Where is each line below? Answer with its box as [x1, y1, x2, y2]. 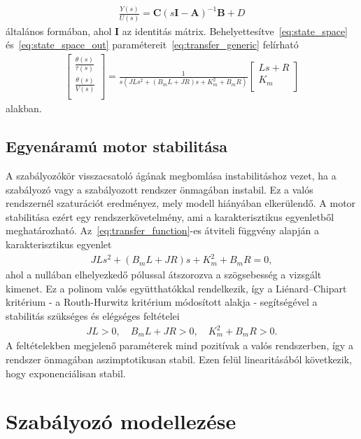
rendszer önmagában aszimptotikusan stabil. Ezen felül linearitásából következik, [6, 352, 352, 367]
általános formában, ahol [6, 23, 112, 38]
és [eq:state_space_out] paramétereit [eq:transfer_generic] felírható [6, 37, 299, 52]
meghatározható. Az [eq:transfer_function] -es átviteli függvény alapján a [6, 223, 319, 238]
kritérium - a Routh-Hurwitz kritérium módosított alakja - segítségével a [6, 295, 318, 309]
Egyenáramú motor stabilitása [6, 135, 228, 157]
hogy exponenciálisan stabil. [6, 365, 126, 380]
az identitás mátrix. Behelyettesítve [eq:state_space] [122, 23, 348, 38]
